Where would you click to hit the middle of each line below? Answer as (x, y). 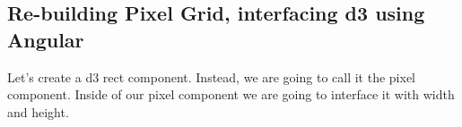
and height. (38, 111)
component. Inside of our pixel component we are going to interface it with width (231, 94)
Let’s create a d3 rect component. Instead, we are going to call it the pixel (212, 76)
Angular (46, 39)
